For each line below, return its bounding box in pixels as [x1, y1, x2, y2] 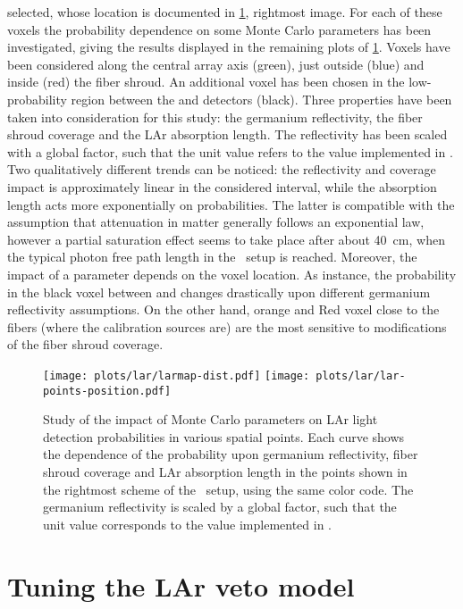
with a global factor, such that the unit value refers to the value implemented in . [7, 142, 453, 161]
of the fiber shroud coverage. [7, 335, 164, 354]
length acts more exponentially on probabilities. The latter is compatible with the [7, 195, 455, 213]
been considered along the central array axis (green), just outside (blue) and [7, 54, 425, 73]
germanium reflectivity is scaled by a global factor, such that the [43, 497, 397, 516]
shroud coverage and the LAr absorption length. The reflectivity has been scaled [7, 125, 448, 144]
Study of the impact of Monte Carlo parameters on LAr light [43, 410, 378, 429]
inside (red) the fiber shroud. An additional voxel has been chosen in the [7, 72, 405, 91]
